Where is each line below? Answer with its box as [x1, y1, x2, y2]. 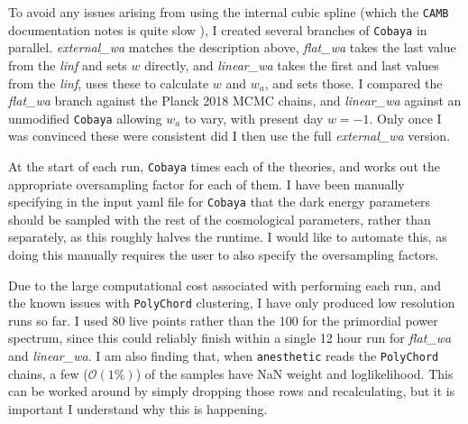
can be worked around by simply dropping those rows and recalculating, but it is [8, 382, 455, 401]
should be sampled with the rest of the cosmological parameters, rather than [8, 209, 431, 228]
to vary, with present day [184, 108, 324, 127]
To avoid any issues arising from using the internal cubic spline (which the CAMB [8, 3, 449, 21]
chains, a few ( [8, 364, 88, 383]
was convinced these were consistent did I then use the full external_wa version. [8, 126, 451, 145]
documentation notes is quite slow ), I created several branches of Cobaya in [8, 20, 427, 39]
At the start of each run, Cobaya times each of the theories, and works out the [8, 156, 440, 175]
